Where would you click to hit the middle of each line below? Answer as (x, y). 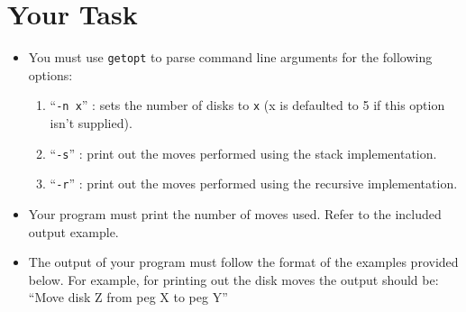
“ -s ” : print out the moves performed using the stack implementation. (243, 153)
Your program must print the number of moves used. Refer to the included (235, 213)
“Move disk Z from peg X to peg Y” (128, 297)
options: (50, 74)
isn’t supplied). (91, 123)
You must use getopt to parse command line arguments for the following (230, 57)
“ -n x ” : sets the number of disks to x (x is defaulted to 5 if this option (247, 105)
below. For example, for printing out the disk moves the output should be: (233, 279)
